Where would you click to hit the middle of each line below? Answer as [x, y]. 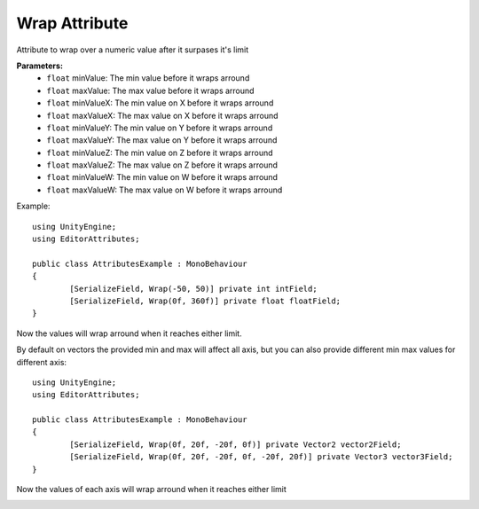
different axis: [41, 362]
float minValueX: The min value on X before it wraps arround [160, 103]
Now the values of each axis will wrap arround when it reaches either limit [152, 489]
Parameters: [40, 66]
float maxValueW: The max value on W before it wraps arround [165, 190]
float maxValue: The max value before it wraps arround [150, 90]
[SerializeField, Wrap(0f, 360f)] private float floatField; [205, 301]
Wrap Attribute [72, 23]
